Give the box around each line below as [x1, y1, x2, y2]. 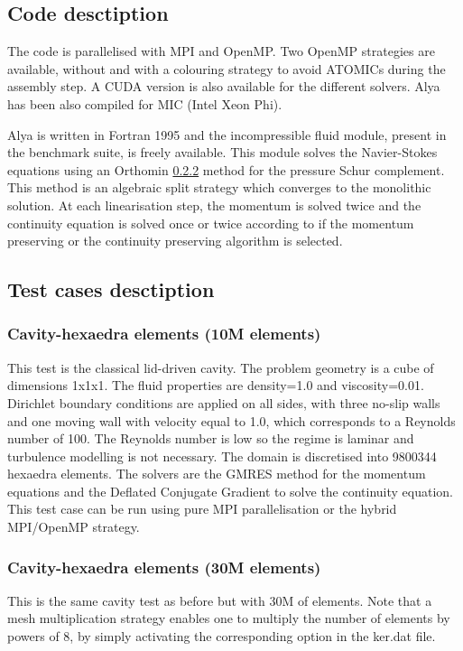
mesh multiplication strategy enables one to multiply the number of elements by [7, 609, 450, 628]
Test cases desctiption [7, 275, 215, 303]
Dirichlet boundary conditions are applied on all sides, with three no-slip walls [7, 393, 440, 412]
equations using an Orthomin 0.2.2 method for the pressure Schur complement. [7, 160, 445, 179]
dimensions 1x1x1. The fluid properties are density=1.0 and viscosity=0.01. [7, 376, 424, 395]
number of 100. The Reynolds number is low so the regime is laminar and [7, 429, 414, 448]
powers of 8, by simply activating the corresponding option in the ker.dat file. [7, 627, 436, 646]
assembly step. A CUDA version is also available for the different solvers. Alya [7, 77, 440, 96]
